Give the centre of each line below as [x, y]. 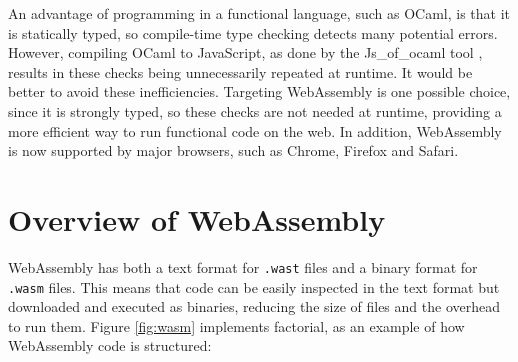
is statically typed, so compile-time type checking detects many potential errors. [253, 32]
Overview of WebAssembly [197, 218]
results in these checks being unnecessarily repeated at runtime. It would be [240, 71]
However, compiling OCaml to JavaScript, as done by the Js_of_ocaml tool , [245, 52]
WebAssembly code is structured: [110, 345]
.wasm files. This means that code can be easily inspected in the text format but [254, 286]
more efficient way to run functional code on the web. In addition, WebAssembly [255, 130]
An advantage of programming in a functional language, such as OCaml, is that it [259, 13]
